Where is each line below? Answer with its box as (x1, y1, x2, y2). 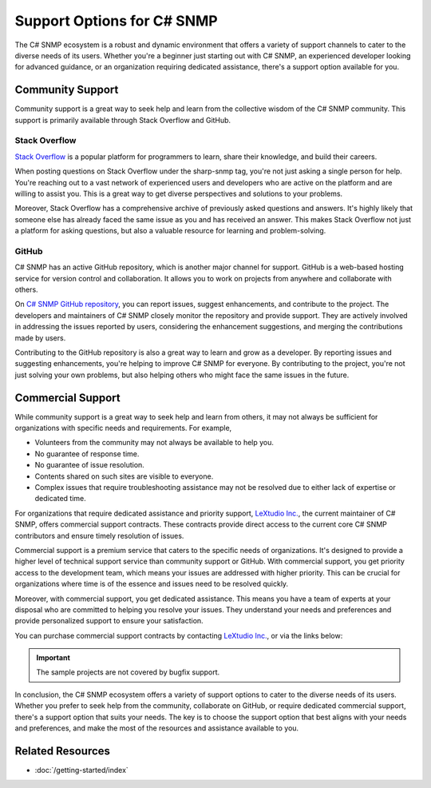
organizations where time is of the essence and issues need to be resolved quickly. (14, 579, 289, 589)
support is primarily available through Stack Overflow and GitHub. (14, 115, 231, 125)
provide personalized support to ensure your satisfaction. (14, 616, 204, 626)
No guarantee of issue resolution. (34, 460, 145, 470)
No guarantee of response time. (34, 448, 140, 459)
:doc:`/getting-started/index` (34, 765, 129, 774)
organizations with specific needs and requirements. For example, (14, 424, 232, 433)
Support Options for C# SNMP (14, 12, 219, 30)
